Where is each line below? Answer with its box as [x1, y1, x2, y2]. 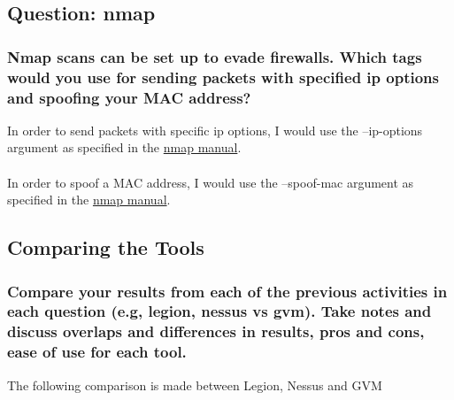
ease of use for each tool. [7, 341, 187, 363]
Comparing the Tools [7, 234, 204, 261]
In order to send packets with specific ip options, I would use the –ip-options [7, 120, 423, 139]
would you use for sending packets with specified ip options [7, 65, 439, 88]
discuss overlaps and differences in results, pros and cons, [7, 320, 425, 342]
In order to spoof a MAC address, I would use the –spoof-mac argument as [7, 173, 414, 191]
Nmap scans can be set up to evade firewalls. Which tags [7, 45, 422, 67]
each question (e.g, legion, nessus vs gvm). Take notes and [7, 300, 432, 322]
